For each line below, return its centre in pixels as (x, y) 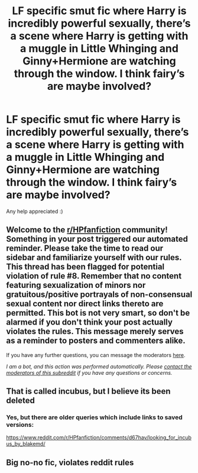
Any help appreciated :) (35, 211)
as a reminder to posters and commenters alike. (96, 341)
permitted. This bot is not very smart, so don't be (98, 313)
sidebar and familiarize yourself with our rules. (94, 257)
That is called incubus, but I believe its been (88, 391)
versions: (20, 425)
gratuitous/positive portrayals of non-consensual (99, 295)
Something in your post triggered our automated (97, 239)
